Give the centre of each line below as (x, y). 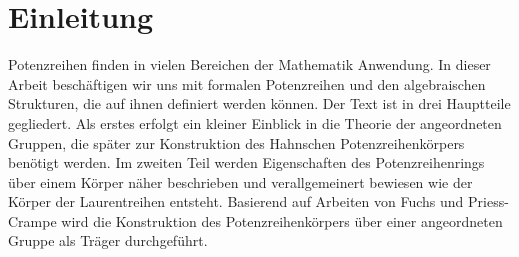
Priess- (488, 201)
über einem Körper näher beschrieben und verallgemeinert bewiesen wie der (240, 181)
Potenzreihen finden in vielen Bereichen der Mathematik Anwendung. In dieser (249, 64)
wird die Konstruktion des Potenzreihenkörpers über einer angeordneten (282, 220)
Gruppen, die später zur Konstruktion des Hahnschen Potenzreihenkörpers (236, 142)
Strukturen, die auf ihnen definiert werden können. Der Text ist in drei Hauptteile (259, 103)
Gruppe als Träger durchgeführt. (108, 240)
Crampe (32, 220)
